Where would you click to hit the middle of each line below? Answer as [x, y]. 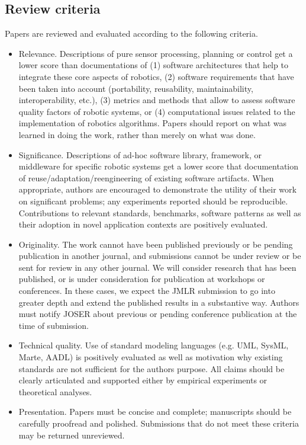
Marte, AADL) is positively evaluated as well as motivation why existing [151, 357]
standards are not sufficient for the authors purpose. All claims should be [152, 368]
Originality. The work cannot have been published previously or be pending [156, 244]
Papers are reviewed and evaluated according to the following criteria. [131, 33]
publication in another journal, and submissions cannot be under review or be [160, 256]
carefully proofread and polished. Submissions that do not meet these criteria [159, 423]
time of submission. [54, 325]
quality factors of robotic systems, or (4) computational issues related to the [157, 111]
